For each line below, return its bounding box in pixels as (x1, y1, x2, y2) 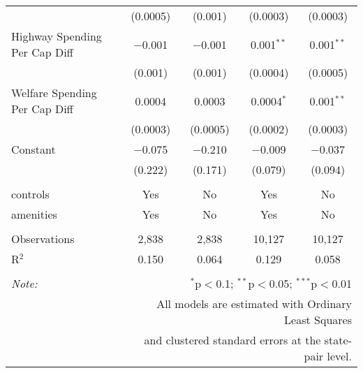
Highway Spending (11, 28, 102, 44)
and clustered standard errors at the (144, 332, 321, 348)
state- (324, 332, 352, 348)
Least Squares (284, 312, 352, 328)
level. (327, 348, 352, 364)
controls (11, 186, 50, 202)
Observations (11, 231, 75, 247)
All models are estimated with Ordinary (156, 295, 352, 312)
